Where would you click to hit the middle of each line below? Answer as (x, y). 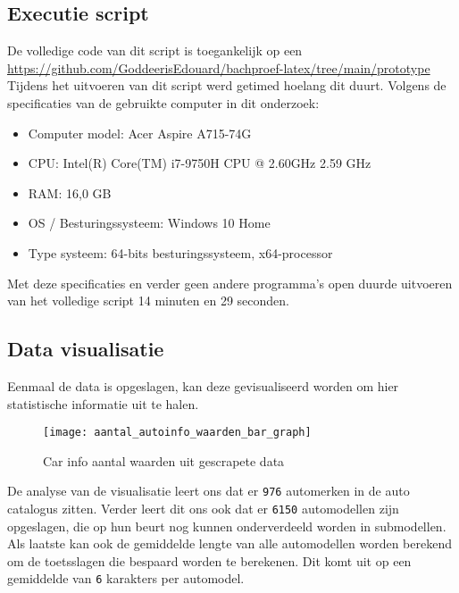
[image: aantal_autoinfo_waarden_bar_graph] (177, 433)
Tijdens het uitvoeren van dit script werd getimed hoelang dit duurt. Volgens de (227, 85)
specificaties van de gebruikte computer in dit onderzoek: (163, 102)
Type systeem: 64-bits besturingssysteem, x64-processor (180, 252)
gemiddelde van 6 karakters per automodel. (126, 578)
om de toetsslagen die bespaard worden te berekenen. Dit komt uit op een (209, 560)
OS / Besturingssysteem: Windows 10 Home (149, 223)
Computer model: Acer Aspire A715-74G (140, 133)
